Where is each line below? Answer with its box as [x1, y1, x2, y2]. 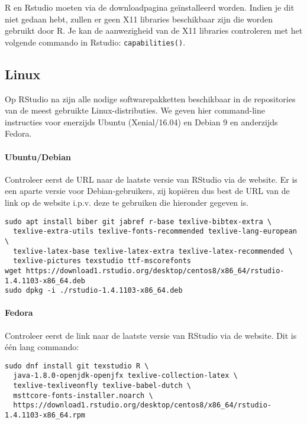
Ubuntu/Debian [5, 150, 71, 163]
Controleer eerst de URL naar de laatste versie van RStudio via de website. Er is [5, 173, 298, 185]
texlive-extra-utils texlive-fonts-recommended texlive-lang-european [13, 227, 297, 236]
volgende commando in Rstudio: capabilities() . [5, 35, 186, 48]
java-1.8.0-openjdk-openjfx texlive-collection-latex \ [13, 371, 238, 380]
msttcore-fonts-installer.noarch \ [13, 391, 153, 400]
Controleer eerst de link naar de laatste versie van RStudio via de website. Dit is [5, 329, 297, 341]
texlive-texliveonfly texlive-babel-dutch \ [13, 381, 191, 390]
